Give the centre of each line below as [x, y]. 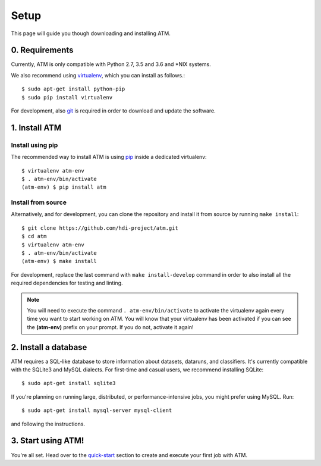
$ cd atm [34, 236]
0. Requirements [42, 50]
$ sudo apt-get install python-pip [73, 89]
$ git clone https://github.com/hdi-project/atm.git [100, 228]
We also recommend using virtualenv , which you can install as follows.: [98, 75]
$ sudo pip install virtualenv [67, 97]
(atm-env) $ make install [59, 261]
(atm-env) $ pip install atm [64, 187]
